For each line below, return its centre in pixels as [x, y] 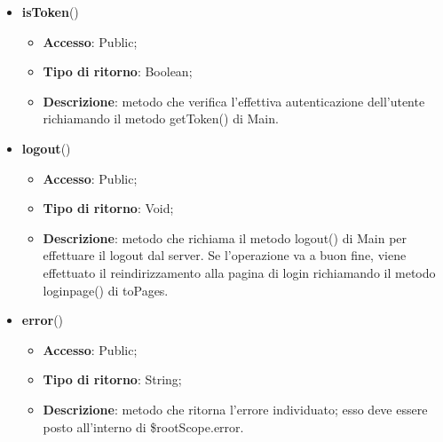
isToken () [50, 12]
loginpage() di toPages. [106, 290]
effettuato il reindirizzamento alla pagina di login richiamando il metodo [239, 272]
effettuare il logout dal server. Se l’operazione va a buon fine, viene [225, 255]
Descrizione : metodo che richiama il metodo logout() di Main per [225, 237]
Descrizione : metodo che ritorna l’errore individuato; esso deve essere [235, 409]
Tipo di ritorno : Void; [108, 208]
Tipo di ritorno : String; [112, 379]
